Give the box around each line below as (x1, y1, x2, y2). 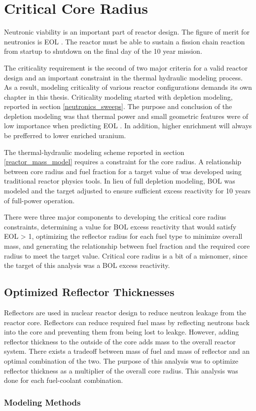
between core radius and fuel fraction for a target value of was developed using (4, 166, 242, 176)
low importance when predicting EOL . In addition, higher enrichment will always (4, 120, 252, 131)
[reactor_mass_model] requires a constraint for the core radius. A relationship (4, 156, 242, 167)
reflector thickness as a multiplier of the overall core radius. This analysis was (4, 365, 238, 375)
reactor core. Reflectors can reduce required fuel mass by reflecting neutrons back (4, 317, 250, 327)
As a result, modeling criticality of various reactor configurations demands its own (4, 82, 252, 92)
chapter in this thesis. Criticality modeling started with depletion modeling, (4, 91, 233, 102)
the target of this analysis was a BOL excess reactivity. (4, 260, 170, 270)
